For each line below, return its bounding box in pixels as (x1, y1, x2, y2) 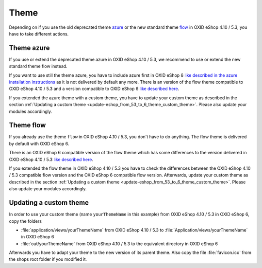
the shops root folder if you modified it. (9, 256, 87, 262)
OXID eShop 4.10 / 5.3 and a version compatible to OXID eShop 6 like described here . (9, 86, 180, 92)
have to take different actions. (9, 31, 69, 36)
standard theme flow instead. (9, 63, 67, 69)
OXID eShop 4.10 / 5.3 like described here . (9, 156, 94, 162)
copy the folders (9, 218, 42, 224)
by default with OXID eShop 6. (9, 141, 69, 146)
